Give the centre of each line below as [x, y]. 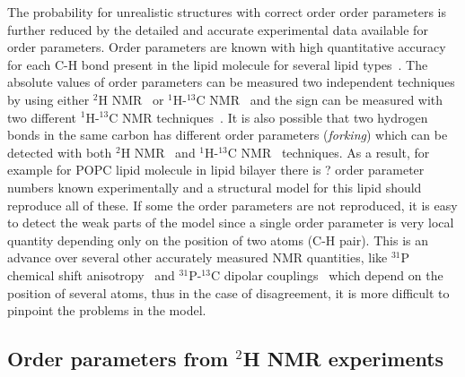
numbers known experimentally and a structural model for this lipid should [215, 187]
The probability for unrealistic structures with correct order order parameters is [227, 12]
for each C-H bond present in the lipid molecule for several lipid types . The [218, 64]
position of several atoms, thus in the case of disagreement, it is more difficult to [228, 292]
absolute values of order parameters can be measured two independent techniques [231, 82]
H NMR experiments [343, 359]
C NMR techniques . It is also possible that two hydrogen [268, 117]
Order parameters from [118, 359]
